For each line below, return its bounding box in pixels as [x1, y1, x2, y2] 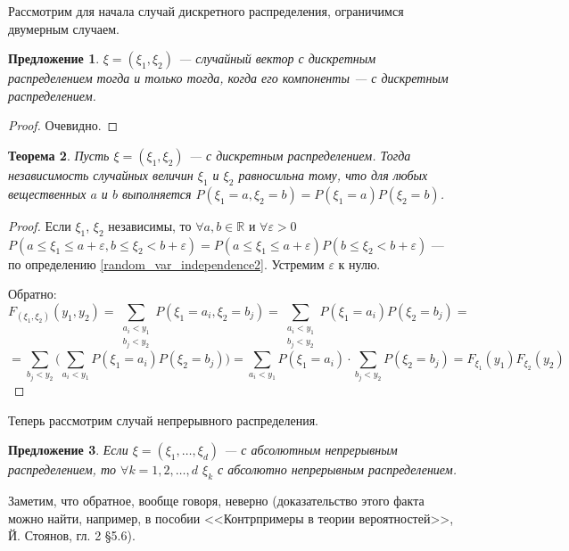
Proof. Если [8, 216, 71, 234]
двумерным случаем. [8, 19, 120, 37]
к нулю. [338, 254, 381, 273]
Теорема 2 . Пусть [8, 145, 110, 164]
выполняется [121, 184, 192, 202]
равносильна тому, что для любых [238, 165, 428, 184]
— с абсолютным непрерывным [224, 440, 398, 459]
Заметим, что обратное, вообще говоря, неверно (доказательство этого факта [8, 491, 425, 510]
